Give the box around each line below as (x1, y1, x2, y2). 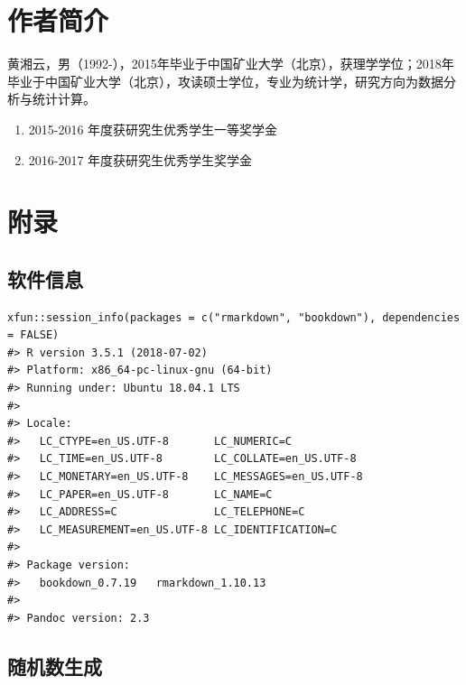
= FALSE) (7, 329, 60, 342)
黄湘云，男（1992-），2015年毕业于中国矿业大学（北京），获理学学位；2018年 (7, 54, 454, 73)
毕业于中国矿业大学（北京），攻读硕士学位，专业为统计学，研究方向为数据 (7, 71, 443, 90)
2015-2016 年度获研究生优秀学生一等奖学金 (28, 119, 278, 138)
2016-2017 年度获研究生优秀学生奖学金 (28, 150, 253, 169)
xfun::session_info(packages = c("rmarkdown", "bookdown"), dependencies (7, 310, 461, 324)
